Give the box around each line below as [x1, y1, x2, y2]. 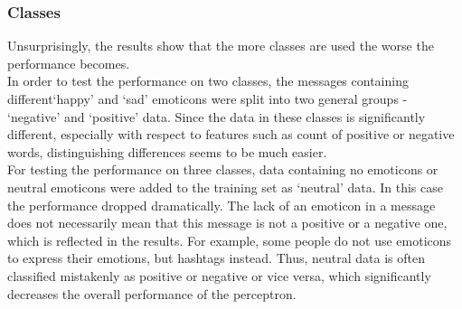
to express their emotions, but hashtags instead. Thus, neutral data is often [7, 248, 425, 267]
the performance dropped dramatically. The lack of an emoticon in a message [7, 195, 436, 214]
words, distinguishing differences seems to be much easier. [7, 142, 327, 161]
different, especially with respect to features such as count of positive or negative [7, 125, 455, 144]
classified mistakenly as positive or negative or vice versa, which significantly [7, 266, 431, 285]
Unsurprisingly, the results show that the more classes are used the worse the [7, 36, 434, 55]
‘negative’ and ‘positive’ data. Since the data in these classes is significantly [7, 107, 426, 126]
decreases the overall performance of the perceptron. [7, 284, 297, 303]
